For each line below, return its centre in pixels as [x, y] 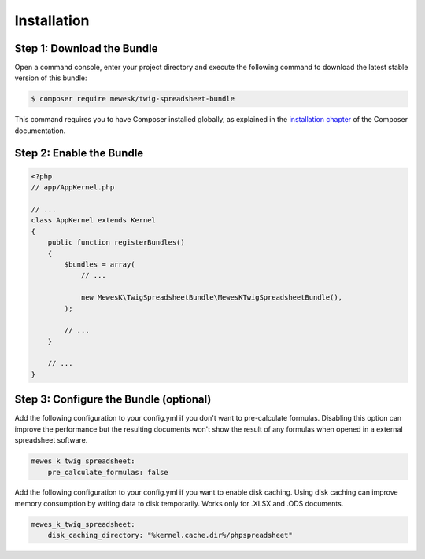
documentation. [40, 131]
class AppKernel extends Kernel [94, 221]
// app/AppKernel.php [73, 188]
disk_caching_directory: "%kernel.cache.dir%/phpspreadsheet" [170, 535]
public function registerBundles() [116, 243]
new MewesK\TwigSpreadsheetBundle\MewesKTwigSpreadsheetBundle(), [211, 298]
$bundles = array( [100, 264]
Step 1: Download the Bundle [86, 48]
